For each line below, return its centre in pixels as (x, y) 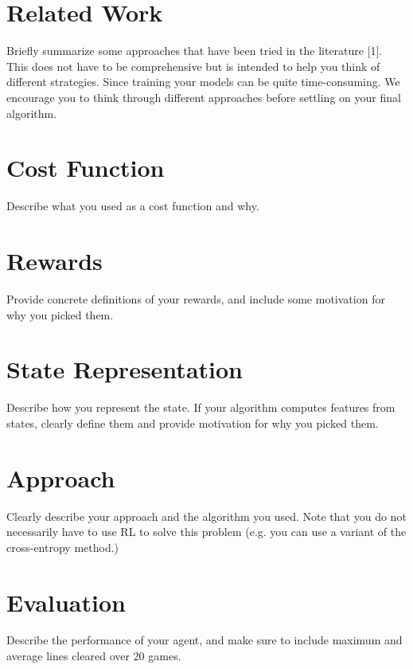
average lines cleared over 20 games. (94, 656)
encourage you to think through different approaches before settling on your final (204, 97)
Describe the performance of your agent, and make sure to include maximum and (205, 640)
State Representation (125, 369)
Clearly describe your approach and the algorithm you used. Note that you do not (206, 516)
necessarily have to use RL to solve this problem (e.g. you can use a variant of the (206, 532)
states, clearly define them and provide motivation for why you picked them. (193, 423)
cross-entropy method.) (63, 547)
